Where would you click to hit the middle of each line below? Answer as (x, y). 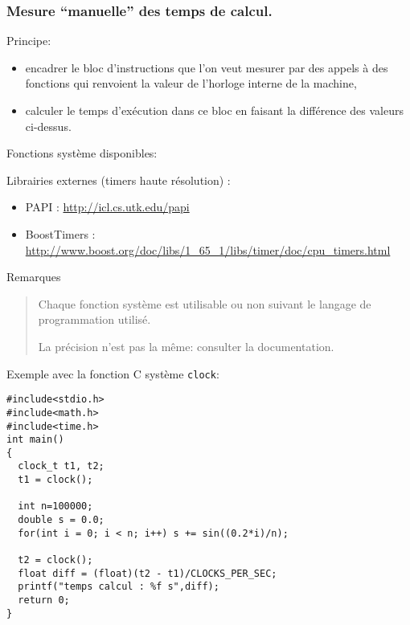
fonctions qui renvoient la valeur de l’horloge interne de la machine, (191, 83)
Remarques (34, 277)
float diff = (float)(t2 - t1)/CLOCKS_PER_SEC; (148, 573)
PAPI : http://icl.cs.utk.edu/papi (107, 207)
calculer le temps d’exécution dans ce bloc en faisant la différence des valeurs (215, 110)
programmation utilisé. (94, 319)
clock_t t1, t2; (61, 466)
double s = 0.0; (61, 520)
